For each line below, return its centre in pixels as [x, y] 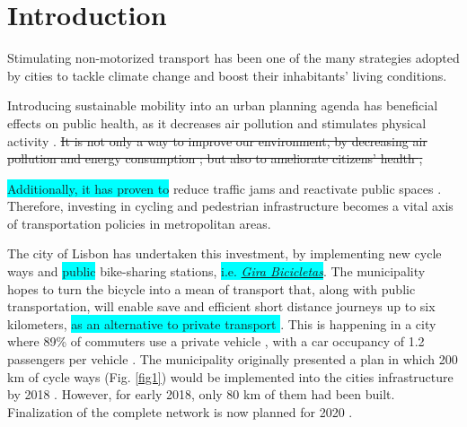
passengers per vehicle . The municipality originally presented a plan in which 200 [233, 359]
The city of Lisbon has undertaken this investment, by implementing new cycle [225, 253]
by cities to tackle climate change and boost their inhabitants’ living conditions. [227, 75]
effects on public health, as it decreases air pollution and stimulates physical [217, 122]
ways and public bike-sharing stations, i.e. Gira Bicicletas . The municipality [216, 271]
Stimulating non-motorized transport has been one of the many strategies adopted [233, 58]
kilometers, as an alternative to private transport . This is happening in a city [222, 323]
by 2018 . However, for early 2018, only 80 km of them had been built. [201, 394]
